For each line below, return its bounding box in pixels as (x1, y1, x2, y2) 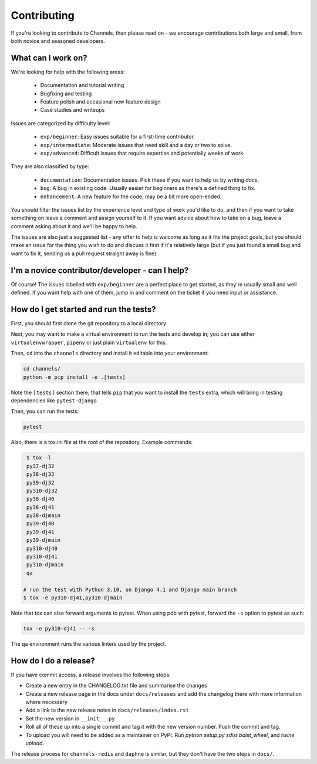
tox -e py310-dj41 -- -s (23, 625, 95, 632)
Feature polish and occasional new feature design (40, 98, 161, 105)
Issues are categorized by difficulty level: (11, 119, 111, 126)
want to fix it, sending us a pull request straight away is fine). (11, 250, 158, 257)
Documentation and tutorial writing (40, 82, 124, 89)
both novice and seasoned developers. (11, 37, 105, 44)
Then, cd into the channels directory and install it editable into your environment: (11, 350, 209, 357)
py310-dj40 (26, 545, 58, 552)
